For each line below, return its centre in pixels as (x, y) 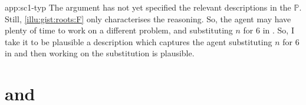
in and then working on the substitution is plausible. (100, 53)
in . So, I (278, 30)
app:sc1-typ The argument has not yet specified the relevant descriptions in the (148, 7)
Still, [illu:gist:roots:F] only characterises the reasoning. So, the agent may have (148, 18)
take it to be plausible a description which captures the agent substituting (139, 41)
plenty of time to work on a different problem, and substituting (119, 30)
